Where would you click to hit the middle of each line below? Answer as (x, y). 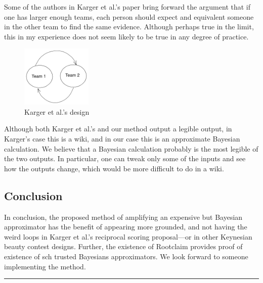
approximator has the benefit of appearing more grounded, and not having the (126, 227)
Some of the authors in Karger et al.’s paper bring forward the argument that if (127, 7)
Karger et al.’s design (57, 111)
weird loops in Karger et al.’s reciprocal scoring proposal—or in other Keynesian (128, 236)
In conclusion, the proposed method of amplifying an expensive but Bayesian (123, 217)
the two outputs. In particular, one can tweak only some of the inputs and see (125, 158)
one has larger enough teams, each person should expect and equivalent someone (129, 16)
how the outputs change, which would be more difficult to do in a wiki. (114, 168)
